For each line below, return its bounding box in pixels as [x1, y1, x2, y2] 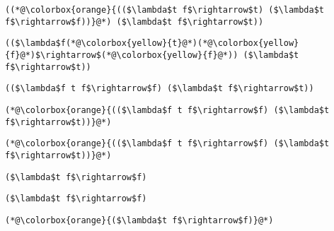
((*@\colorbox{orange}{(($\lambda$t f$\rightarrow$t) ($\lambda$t [5, 5, 325, 15]
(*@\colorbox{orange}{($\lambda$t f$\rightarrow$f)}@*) [5, 215, 274, 225]
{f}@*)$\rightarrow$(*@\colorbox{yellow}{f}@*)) [5, 49, 238, 60]
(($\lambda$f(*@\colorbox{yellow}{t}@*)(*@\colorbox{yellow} [5, 38, 299, 49]
